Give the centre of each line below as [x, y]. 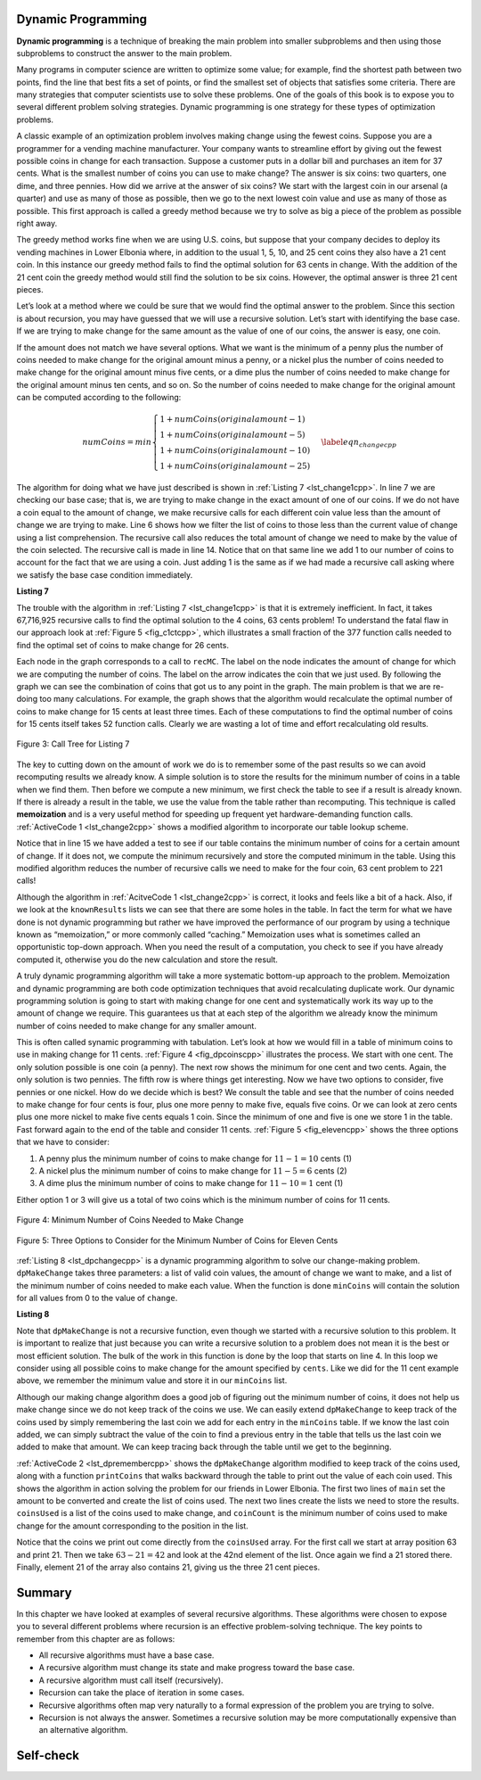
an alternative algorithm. [83, 1730]
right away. [37, 223]
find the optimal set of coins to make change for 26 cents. [122, 645]
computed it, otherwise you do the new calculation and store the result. [147, 960]
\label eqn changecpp [359, 443]
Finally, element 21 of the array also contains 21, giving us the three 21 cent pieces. [168, 1567]
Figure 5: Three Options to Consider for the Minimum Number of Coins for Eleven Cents [177, 1240]
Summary [44, 1592]
